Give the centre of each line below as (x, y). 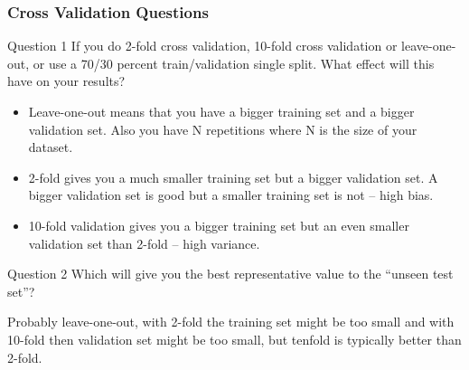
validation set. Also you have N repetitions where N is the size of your (223, 129)
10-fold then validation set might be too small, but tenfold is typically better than (234, 339)
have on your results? (66, 81)
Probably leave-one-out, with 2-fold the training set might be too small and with (231, 322)
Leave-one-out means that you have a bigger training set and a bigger (221, 111)
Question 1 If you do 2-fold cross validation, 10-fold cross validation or (202, 46)
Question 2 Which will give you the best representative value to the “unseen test (230, 274)
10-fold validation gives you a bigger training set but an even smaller (219, 225)
